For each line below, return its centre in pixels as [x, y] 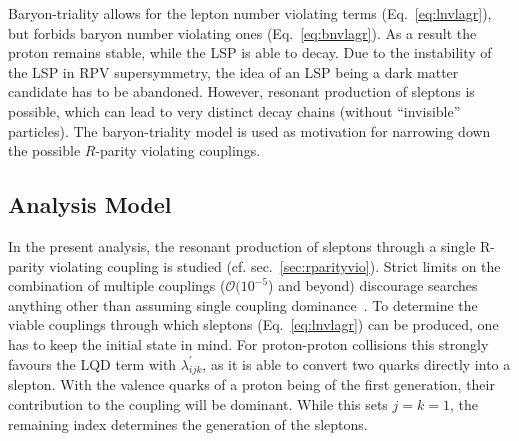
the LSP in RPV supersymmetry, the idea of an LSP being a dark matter [233, 71]
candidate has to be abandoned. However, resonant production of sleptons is [241, 91]
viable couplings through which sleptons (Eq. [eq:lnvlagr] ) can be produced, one [253, 324]
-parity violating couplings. [178, 150]
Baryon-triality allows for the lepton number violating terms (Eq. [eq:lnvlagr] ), [250, 13]
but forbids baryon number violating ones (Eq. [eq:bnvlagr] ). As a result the [242, 32]
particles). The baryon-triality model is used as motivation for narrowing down [249, 130]
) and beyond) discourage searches [373, 285]
